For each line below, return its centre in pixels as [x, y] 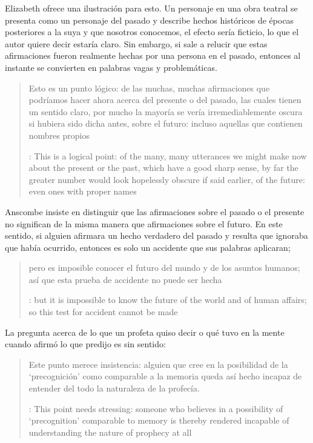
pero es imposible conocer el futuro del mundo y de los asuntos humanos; [164, 268]
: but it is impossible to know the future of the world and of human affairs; [168, 300]
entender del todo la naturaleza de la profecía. [114, 388]
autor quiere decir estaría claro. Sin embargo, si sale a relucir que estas [136, 43]
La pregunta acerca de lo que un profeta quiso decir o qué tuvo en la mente [145, 332]
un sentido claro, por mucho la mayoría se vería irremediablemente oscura [166, 111]
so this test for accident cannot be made [103, 312]
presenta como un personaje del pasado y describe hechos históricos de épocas [150, 20]
